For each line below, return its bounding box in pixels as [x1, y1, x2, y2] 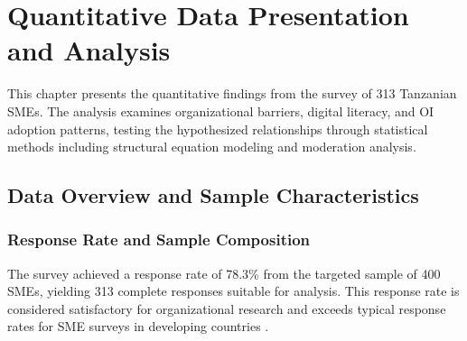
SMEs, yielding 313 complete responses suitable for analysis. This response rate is [7, 281, 460, 300]
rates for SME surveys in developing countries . [7, 317, 269, 336]
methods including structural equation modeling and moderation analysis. [7, 137, 416, 156]
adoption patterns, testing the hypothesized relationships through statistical [7, 119, 428, 138]
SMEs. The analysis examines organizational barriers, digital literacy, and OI [7, 101, 434, 120]
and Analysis [7, 32, 171, 69]
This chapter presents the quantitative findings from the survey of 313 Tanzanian [7, 84, 457, 103]
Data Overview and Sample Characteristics [7, 181, 419, 209]
